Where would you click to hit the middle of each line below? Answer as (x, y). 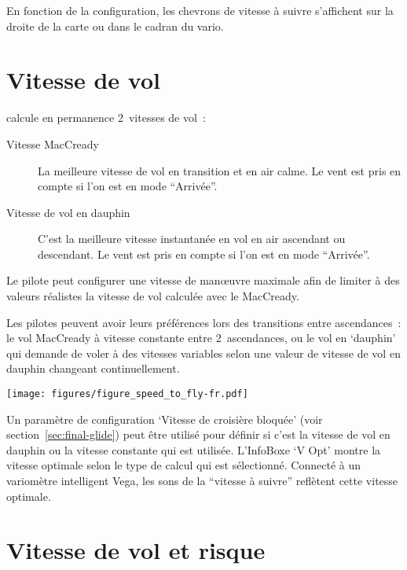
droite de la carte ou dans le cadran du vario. (115, 26)
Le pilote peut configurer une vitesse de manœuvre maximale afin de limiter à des (203, 280)
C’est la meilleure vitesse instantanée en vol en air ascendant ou (192, 239)
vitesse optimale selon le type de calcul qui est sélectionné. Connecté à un (184, 465)
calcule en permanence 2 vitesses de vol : (106, 118)
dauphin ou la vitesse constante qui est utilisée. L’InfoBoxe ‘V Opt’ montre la (194, 449)
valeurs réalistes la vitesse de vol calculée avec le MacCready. (153, 296)
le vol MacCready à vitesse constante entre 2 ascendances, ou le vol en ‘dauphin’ (201, 338)
